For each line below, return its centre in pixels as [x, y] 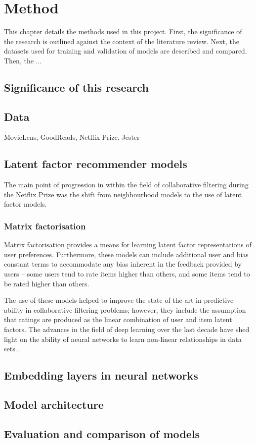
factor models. [25, 204]
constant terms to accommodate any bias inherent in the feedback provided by [123, 264]
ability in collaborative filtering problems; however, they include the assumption [125, 309]
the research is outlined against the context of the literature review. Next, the [122, 41]
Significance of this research [76, 87]
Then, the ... [23, 60]
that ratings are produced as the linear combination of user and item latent [118, 319]
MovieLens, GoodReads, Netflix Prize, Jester [72, 137]
